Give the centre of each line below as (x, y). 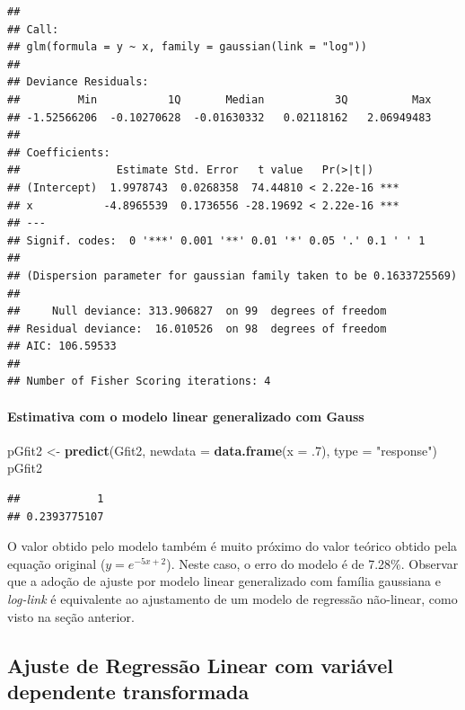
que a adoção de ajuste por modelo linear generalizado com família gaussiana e (224, 581)
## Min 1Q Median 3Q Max (219, 99)
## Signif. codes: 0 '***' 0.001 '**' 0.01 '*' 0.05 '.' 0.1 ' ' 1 (216, 240)
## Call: (33, 29)
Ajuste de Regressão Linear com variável (200, 665)
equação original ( (57, 563)
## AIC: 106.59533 (62, 346)
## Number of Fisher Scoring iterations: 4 (139, 382)
